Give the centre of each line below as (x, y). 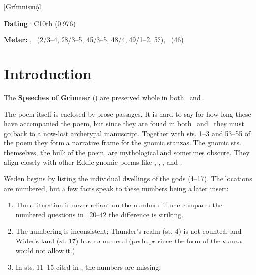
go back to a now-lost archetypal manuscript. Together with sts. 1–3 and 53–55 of (127, 133)
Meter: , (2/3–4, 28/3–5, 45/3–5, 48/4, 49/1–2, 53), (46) (94, 40)
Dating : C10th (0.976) (40, 23)
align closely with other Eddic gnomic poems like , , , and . (93, 162)
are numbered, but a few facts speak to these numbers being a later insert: (116, 188)
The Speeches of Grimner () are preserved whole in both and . (105, 97)
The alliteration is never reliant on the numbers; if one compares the (119, 205)
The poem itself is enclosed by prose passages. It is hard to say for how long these (128, 114)
